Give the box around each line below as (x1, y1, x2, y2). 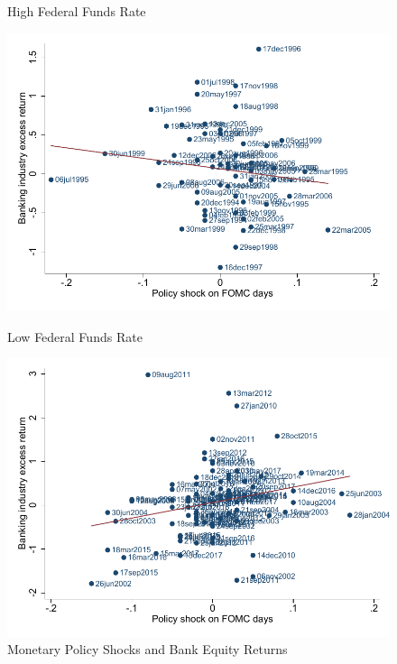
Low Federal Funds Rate (7, 327, 143, 346)
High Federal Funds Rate (7, 2, 146, 20)
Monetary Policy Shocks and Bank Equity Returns (7, 640, 288, 659)
